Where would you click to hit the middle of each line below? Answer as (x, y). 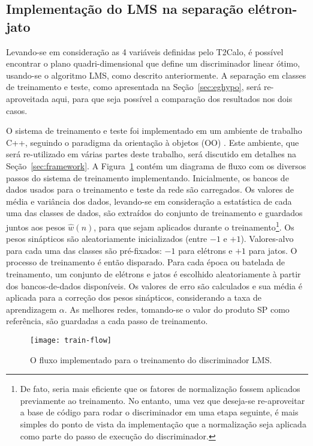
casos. (17, 110)
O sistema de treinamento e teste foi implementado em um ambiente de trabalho (154, 131)
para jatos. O (273, 250)
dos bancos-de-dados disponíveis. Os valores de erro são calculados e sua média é (154, 285)
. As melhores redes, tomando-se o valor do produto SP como (177, 309)
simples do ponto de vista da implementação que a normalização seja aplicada (163, 423)
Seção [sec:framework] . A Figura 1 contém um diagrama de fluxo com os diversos (156, 165)
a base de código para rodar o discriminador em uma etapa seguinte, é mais (159, 412)
